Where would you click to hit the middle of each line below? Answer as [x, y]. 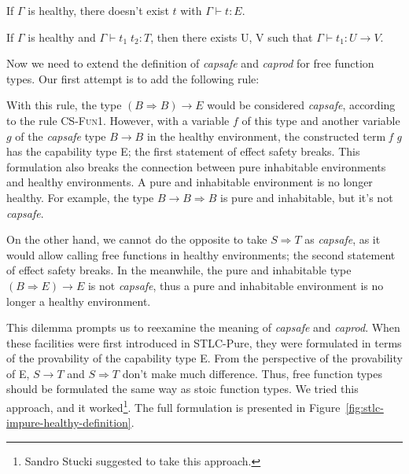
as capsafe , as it [343, 239]
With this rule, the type [64, 105]
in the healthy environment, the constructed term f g [274, 136]
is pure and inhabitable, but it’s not [307, 197]
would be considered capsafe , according [301, 105]
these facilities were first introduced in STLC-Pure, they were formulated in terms [204, 342]
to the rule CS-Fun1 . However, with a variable [118, 120]
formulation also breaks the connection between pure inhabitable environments [196, 166]
